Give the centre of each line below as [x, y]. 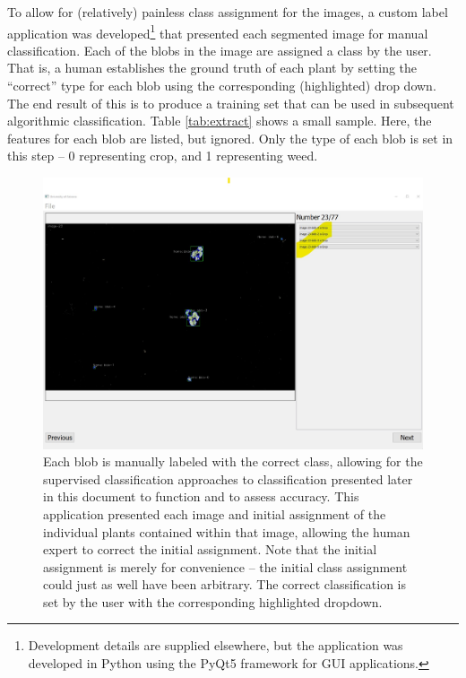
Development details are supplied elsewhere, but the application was [216, 645]
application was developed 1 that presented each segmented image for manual [218, 31]
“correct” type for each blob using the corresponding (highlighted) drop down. [222, 86]
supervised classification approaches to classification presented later [228, 478]
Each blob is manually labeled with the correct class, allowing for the [233, 461]
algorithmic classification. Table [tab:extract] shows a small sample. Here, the [220, 121]
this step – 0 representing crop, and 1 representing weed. [163, 156]
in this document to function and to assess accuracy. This [201, 496]
